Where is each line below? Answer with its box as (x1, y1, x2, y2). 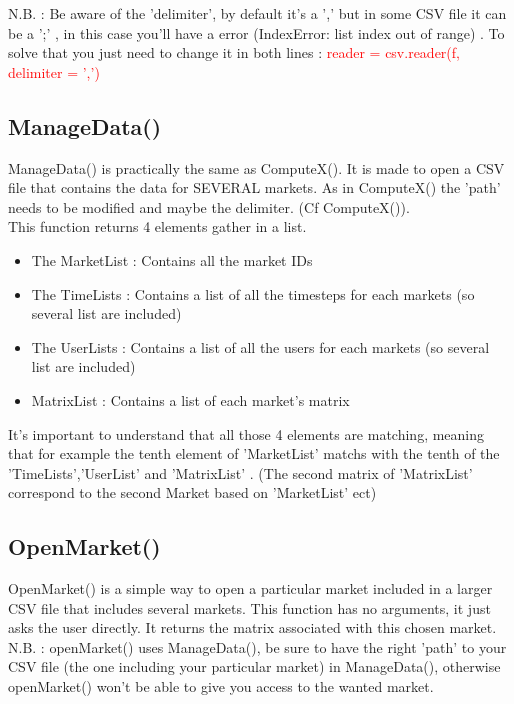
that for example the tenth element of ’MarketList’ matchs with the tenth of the (8, 443, 500, 464)
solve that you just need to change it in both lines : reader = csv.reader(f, (8, 42, 460, 63)
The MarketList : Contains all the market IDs (31, 249, 313, 270)
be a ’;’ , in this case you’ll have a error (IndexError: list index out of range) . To (8, 22, 505, 43)
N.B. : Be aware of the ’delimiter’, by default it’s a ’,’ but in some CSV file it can (8, 3, 507, 23)
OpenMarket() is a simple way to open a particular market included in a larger (8, 578, 493, 599)
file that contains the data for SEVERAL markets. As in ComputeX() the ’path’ (8, 177, 501, 198)
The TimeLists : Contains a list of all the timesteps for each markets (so (31, 283, 475, 304)
